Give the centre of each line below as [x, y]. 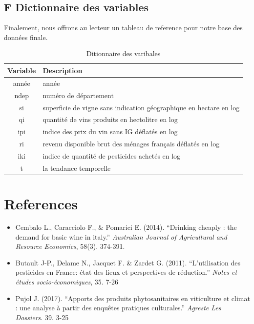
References [41, 204]
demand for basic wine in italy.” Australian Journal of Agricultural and [121, 236]
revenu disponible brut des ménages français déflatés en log [131, 144]
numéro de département [78, 95]
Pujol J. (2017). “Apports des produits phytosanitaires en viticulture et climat [133, 298]
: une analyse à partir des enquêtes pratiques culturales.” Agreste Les [118, 308]
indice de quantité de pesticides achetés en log [112, 155]
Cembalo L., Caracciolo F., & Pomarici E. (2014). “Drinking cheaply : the [126, 227]
